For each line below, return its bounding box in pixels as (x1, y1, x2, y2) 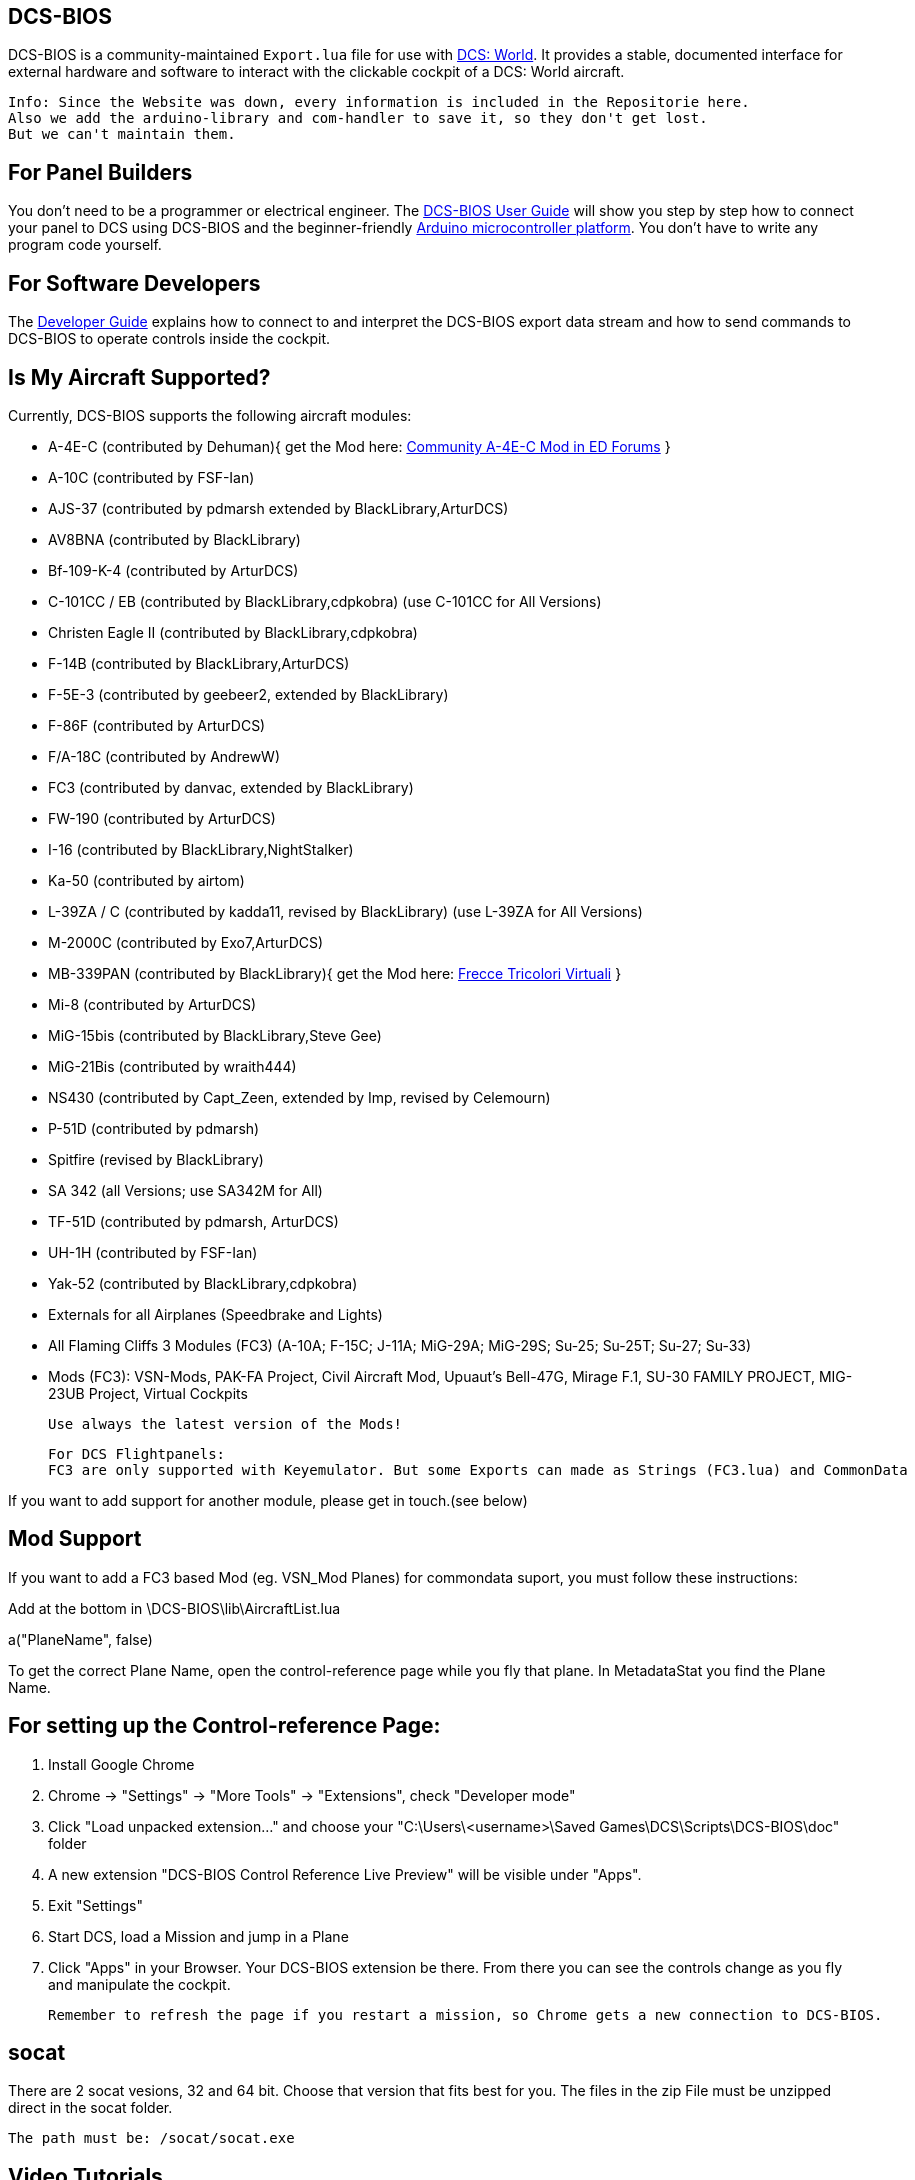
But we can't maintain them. (8, 126, 236, 143)
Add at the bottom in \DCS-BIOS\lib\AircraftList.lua (8, 1599, 341, 1617)
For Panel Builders (8, 159, 193, 185)
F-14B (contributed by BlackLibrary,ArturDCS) (48, 654, 350, 672)
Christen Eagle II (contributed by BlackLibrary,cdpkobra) (48, 623, 418, 641)
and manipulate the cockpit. (48, 1975, 231, 1993)
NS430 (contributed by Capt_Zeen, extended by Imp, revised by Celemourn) (48, 1088, 551, 1106)
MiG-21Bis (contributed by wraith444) (48, 1057, 297, 1075)
